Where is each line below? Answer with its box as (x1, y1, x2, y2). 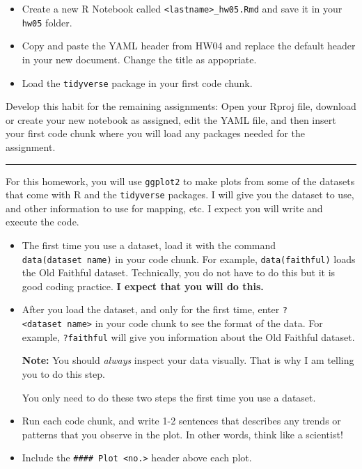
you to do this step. (22, 367, 105, 381)
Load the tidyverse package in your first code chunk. (22, 75, 253, 90)
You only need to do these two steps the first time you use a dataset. (22, 390, 316, 404)
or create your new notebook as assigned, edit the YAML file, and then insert (6, 112, 336, 127)
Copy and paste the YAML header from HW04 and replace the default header (22, 38, 356, 53)
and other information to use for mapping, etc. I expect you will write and (6, 200, 323, 215)
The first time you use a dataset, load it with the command (22, 238, 276, 253)
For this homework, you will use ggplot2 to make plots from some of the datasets (6, 173, 355, 188)
